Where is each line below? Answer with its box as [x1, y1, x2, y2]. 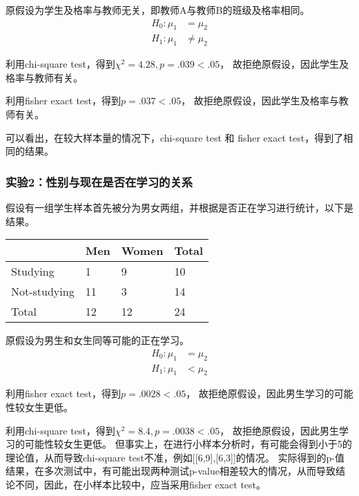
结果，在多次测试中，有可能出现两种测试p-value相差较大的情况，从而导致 [6, 464, 336, 478]
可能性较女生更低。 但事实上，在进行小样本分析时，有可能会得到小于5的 [24, 437, 352, 451]
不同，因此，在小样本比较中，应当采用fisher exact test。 [14, 477, 266, 492]
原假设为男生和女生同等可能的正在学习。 [6, 333, 189, 347]
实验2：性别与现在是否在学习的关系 [6, 173, 193, 190]
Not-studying [11, 283, 75, 300]
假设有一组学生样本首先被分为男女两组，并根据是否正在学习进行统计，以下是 [6, 200, 353, 215]
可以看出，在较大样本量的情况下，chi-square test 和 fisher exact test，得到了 [6, 130, 344, 144]
